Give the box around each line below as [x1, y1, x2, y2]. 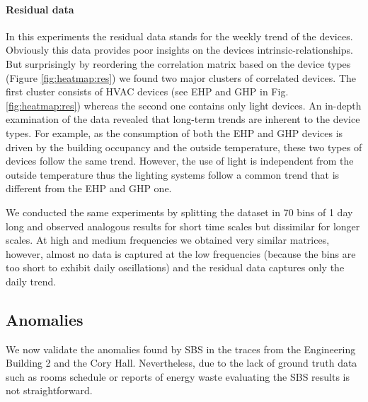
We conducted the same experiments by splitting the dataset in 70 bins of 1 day [6, 204, 353, 219]
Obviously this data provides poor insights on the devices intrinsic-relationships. [6, 42, 353, 57]
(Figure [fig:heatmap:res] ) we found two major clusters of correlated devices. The [6, 70, 357, 85]
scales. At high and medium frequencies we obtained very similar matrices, [6, 232, 330, 247]
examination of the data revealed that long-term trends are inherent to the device [6, 112, 360, 126]
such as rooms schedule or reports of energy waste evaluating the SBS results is [6, 369, 350, 384]
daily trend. [6, 273, 57, 288]
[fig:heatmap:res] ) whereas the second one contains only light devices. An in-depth [6, 97, 362, 112]
